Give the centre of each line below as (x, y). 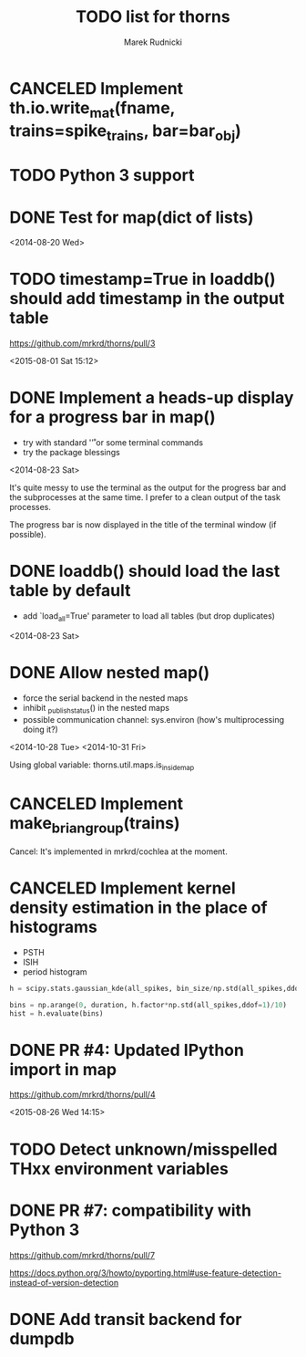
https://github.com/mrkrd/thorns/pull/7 (82, 1255)
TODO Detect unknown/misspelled (143, 1149)
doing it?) (41, 729)
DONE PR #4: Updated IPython (127, 1050)
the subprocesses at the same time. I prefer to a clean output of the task (145, 497)
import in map (63, 1069)
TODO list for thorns (153, 17)
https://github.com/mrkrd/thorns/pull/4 (83, 1095)
